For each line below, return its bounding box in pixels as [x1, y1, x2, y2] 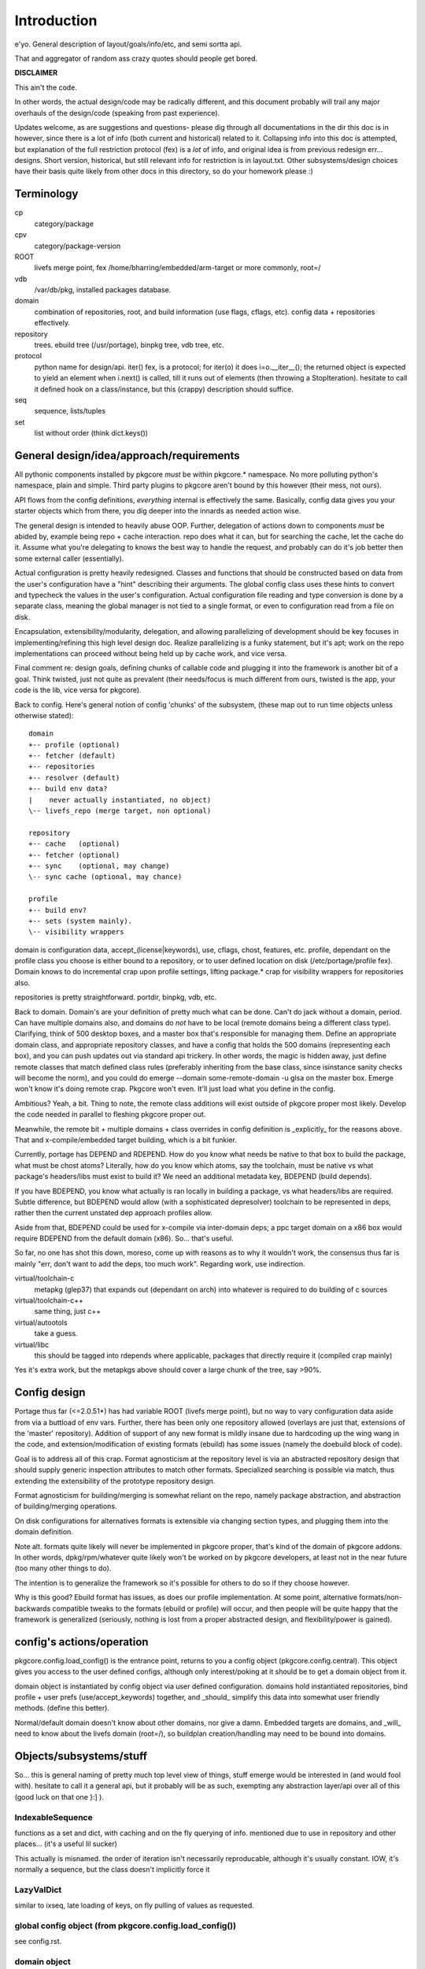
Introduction [14, 12, 98, 29]
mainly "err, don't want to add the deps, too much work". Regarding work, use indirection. [14, 1259, 306, 1268]
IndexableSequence [14, 1811, 94, 1823]
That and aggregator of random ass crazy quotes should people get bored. [14, 54, 258, 63]
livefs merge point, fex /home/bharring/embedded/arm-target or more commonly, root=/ [34, 263, 321, 273]
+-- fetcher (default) [28, 751, 116, 760]
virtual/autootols [14, 1318, 68, 1327]
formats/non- [359, 1593, 403, 1602]
